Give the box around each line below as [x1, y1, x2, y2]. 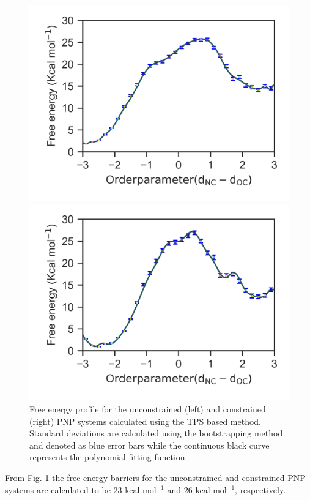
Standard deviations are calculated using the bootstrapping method [29, 427, 283, 439]
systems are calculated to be [5, 483, 111, 496]
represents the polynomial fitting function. [29, 450, 188, 463]
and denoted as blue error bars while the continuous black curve [29, 438, 270, 451]
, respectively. [235, 483, 286, 496]
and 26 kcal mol [167, 483, 227, 496]
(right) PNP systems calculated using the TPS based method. [29, 414, 262, 427]
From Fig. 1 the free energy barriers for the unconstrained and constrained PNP [5, 471, 306, 483]
